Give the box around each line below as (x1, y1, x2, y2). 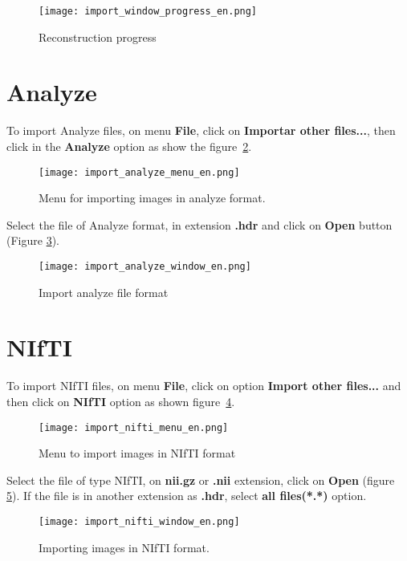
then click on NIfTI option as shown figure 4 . (6, 392, 235, 409)
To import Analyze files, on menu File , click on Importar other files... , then (6, 122, 396, 139)
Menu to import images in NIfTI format (39, 445, 236, 461)
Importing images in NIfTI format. (39, 539, 210, 555)
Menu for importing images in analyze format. (39, 189, 266, 206)
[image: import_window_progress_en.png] (39, 6, 258, 17)
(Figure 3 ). (6, 232, 59, 249)
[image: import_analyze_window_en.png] (39, 261, 251, 272)
